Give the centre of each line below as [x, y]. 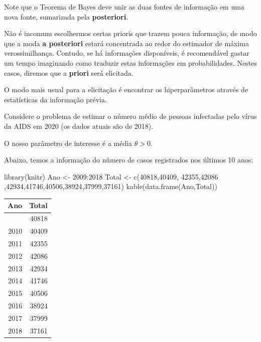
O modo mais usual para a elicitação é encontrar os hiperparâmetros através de [126, 90]
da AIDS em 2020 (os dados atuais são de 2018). [79, 126]
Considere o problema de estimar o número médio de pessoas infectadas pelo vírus [130, 116]
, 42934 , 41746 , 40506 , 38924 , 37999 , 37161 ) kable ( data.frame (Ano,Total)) [111, 186]
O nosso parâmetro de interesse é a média [68, 143]
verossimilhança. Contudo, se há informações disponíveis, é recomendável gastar [127, 53]
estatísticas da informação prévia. [55, 99]
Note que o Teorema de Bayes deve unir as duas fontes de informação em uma [124, 7]
